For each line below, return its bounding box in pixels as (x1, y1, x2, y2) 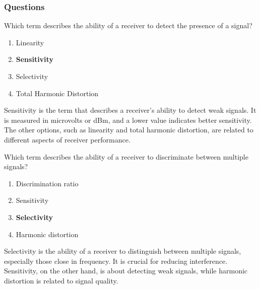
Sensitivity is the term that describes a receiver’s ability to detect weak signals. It (4, 105, 256, 115)
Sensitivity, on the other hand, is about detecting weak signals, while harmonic (4, 265, 248, 276)
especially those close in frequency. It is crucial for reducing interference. (4, 255, 228, 266)
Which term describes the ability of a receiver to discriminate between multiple (4, 151, 248, 162)
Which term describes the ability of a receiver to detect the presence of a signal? (4, 20, 252, 31)
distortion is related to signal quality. (4, 275, 118, 285)
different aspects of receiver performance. (4, 134, 131, 144)
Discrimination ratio (16, 178, 79, 188)
